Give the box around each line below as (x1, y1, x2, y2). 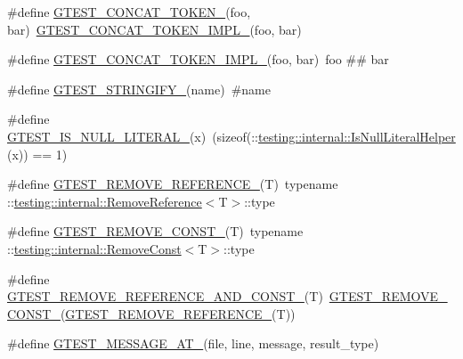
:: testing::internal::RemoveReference (7, 192, 202, 210)
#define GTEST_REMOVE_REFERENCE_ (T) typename (7, 175, 338, 193)
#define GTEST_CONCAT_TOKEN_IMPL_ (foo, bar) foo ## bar (7, 50, 389, 69)
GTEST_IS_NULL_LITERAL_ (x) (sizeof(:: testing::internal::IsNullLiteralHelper (7, 126, 456, 145)
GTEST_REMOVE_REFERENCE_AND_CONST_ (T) (7, 287, 323, 306)
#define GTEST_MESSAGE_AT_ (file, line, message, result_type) (7, 334, 379, 353)
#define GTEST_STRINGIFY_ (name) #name (7, 79, 271, 98)
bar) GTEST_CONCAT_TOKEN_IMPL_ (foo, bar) (7, 20, 302, 38)
